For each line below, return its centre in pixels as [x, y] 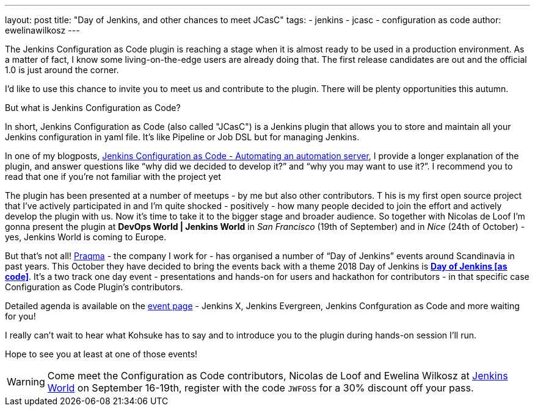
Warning [26, 382]
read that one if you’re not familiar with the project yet [113, 177]
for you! [20, 316]
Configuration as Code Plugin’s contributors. [94, 287]
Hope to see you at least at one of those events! [101, 354]
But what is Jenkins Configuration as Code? [93, 108]
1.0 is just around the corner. [62, 70]
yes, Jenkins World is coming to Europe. [86, 237]
